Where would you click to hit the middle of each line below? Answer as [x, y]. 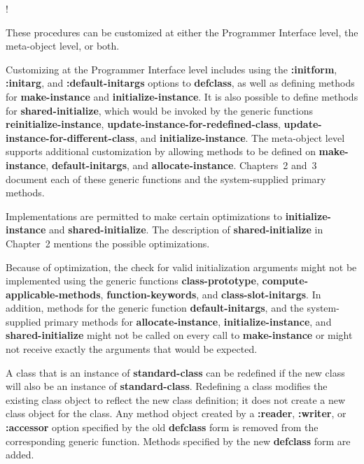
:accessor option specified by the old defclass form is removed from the [162, 427]
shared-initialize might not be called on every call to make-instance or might [179, 335]
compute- [285, 281]
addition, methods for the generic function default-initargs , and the [155, 308]
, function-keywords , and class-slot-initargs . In [211, 294]
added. [20, 455]
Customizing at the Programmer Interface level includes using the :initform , [171, 69]
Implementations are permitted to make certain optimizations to [144, 216]
